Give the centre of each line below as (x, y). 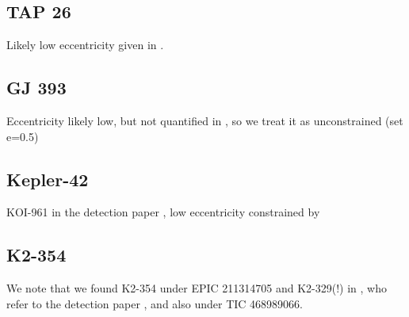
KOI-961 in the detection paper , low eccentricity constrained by (163, 212)
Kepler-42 (48, 179)
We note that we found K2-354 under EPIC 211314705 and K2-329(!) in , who (197, 288)
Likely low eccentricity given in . (85, 45)
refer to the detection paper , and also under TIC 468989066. (155, 303)
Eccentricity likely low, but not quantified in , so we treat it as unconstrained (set (205, 120)
